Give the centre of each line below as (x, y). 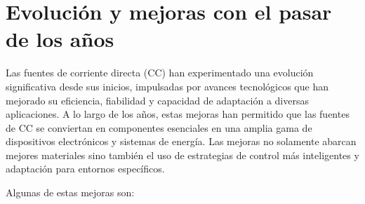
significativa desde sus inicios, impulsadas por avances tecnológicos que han (167, 86)
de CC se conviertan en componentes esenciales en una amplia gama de (159, 127)
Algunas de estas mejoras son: (70, 192)
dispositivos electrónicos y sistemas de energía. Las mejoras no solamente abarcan (181, 141)
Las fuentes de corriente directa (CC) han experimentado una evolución (160, 73)
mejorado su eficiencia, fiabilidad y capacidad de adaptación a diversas (157, 100)
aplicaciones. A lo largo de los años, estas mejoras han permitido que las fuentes (178, 114)
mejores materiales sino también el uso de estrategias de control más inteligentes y (182, 155)
